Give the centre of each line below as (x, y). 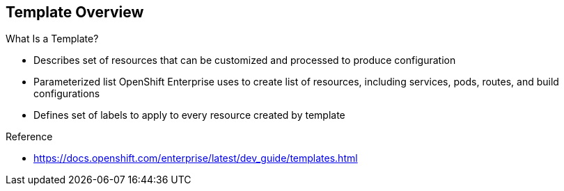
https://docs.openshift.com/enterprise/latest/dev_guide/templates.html (196, 158)
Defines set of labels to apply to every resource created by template (189, 115)
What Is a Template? (52, 39)
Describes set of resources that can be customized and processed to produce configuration (245, 60)
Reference (29, 137)
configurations (67, 94)
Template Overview (75, 12)
